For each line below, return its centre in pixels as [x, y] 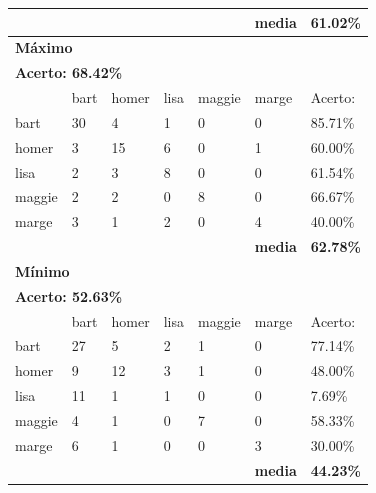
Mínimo [42, 270]
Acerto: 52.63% [69, 295]
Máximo [44, 47]
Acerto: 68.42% [69, 72]
